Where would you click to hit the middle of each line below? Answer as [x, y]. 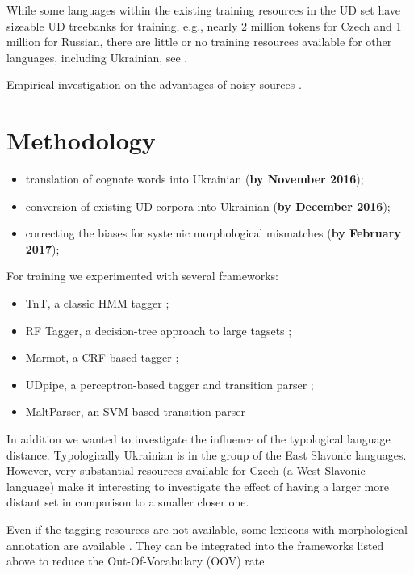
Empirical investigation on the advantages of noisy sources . [154, 84]
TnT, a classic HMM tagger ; [97, 303]
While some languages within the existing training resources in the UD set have [204, 10]
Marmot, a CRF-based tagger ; [102, 357]
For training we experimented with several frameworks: [142, 276]
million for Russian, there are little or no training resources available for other [199, 42]
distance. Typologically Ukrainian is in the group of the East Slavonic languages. [207, 454]
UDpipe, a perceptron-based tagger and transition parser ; [169, 384]
